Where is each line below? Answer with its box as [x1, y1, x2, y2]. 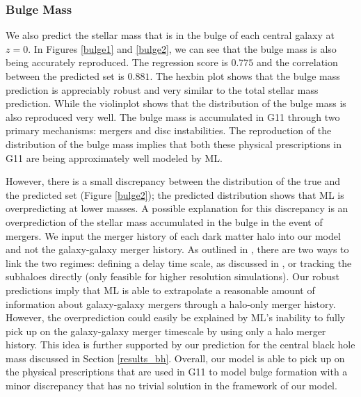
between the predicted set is [6, 69, 125, 83]
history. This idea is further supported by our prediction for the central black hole [6, 337, 355, 352]
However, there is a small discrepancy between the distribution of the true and [6, 174, 341, 188]
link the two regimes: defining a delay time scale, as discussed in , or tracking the [6, 255, 352, 270]
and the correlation [257, 55, 338, 70]
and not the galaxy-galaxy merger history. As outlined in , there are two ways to [6, 242, 349, 257]
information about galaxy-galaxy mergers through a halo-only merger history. [6, 296, 336, 311]
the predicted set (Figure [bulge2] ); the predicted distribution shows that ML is [6, 187, 344, 202]
